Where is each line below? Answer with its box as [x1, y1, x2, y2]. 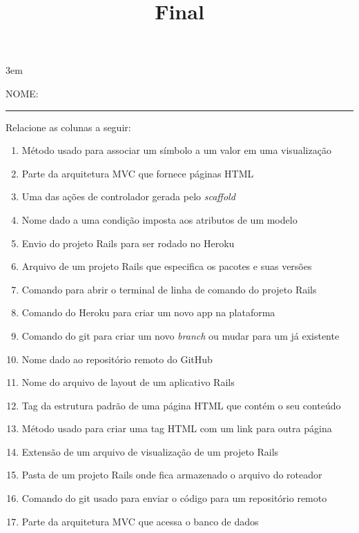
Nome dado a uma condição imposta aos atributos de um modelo [21, 212, 298, 226]
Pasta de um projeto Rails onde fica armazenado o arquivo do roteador [21, 467, 322, 482]
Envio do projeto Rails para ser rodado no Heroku [21, 235, 235, 250]
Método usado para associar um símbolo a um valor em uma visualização [21, 143, 331, 157]
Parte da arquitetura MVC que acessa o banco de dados [21, 514, 259, 528]
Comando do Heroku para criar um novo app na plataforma [21, 305, 275, 320]
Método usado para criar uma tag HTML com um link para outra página [21, 421, 332, 436]
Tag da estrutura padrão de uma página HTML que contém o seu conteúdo [21, 398, 341, 412]
